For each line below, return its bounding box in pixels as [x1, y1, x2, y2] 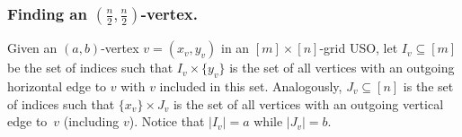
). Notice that [129, 112, 205, 131]
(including [63, 112, 120, 131]
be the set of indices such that [7, 58, 173, 77]
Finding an [7, 2, 87, 24]
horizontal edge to [7, 77, 107, 96]
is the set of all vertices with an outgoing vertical [173, 94, 444, 113]
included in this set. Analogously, [159, 77, 342, 96]
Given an [7, 39, 58, 57]
